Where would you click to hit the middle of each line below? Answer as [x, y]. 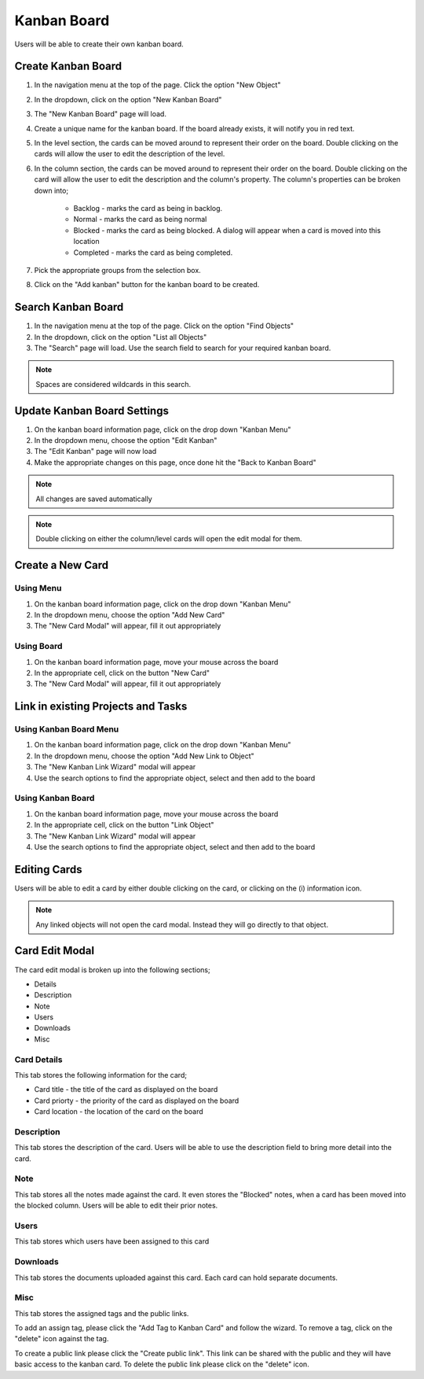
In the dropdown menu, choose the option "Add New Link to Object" [144, 756]
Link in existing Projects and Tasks [101, 707]
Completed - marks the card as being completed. [153, 253]
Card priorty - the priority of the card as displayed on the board [137, 1101]
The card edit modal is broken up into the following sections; [113, 970]
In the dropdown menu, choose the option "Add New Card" [130, 614]
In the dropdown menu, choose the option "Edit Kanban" [126, 441]
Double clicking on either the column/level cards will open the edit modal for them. [169, 539]
